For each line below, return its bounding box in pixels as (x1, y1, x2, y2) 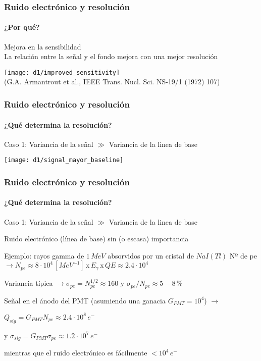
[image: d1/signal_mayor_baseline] (4, 157, 124, 164)
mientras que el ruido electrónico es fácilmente (4, 347, 147, 358)
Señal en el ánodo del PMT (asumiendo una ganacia (4, 295, 166, 305)
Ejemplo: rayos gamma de (4, 250, 84, 261)
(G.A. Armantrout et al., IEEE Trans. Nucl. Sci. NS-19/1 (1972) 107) (4, 76, 220, 87)
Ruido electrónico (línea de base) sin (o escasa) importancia (4, 233, 189, 244)
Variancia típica (4, 278, 53, 288)
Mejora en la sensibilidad (4, 41, 81, 51)
